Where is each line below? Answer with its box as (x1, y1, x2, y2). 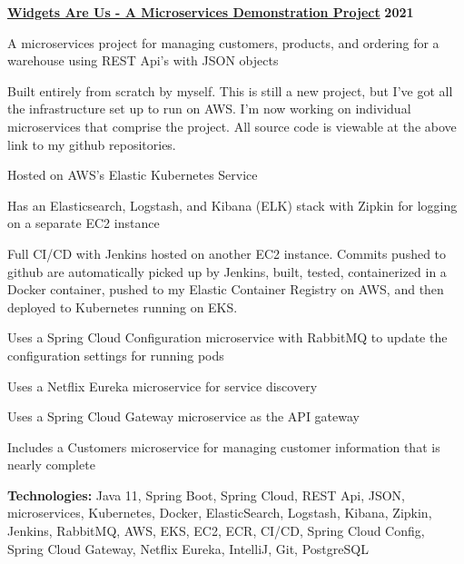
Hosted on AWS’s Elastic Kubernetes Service (7, 165, 258, 184)
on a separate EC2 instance (7, 213, 160, 233)
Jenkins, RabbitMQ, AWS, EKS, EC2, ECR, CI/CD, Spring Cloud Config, (7, 521, 425, 540)
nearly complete (7, 455, 95, 474)
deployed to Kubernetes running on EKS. (7, 297, 238, 316)
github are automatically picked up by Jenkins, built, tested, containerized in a (7, 262, 447, 281)
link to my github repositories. (7, 134, 176, 153)
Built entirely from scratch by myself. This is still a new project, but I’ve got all (7, 81, 453, 100)
